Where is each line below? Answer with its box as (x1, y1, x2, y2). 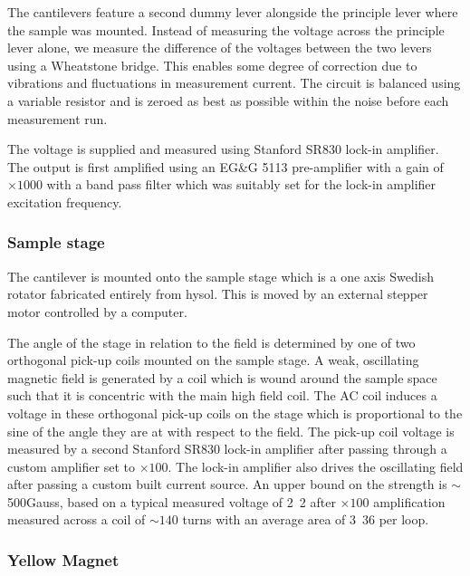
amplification (373, 492, 446, 511)
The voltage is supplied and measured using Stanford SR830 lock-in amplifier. (7, 139, 439, 158)
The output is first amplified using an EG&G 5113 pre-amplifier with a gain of (7, 157, 444, 176)
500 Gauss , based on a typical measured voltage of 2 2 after (7, 492, 336, 511)
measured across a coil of (7, 510, 146, 529)
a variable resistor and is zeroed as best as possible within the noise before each (7, 91, 449, 110)
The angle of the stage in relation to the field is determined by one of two (7, 332, 416, 351)
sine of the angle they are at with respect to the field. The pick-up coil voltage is (7, 421, 455, 440)
